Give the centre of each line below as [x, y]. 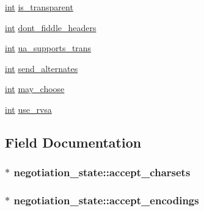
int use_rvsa [28, 109]
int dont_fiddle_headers [51, 27]
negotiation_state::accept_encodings [106, 200]
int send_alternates [42, 68]
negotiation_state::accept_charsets [102, 172]
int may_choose [35, 89]
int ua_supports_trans [48, 48]
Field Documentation [73, 142]
